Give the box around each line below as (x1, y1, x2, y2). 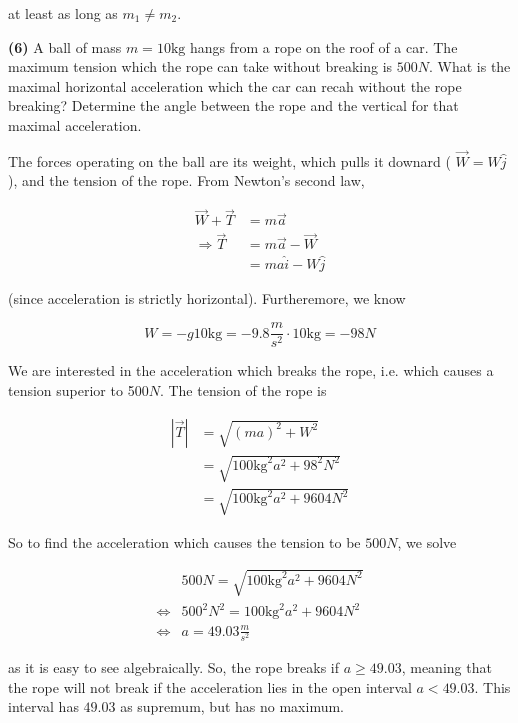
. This (474, 676, 511, 697)
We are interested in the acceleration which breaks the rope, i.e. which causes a (8, 360, 494, 381)
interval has (8, 696, 79, 717)
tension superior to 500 (8, 379, 149, 400)
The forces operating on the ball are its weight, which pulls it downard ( (8, 150, 451, 171)
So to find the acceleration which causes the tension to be (8, 531, 361, 552)
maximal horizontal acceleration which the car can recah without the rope (8, 75, 462, 96)
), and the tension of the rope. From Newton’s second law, (8, 170, 365, 191)
